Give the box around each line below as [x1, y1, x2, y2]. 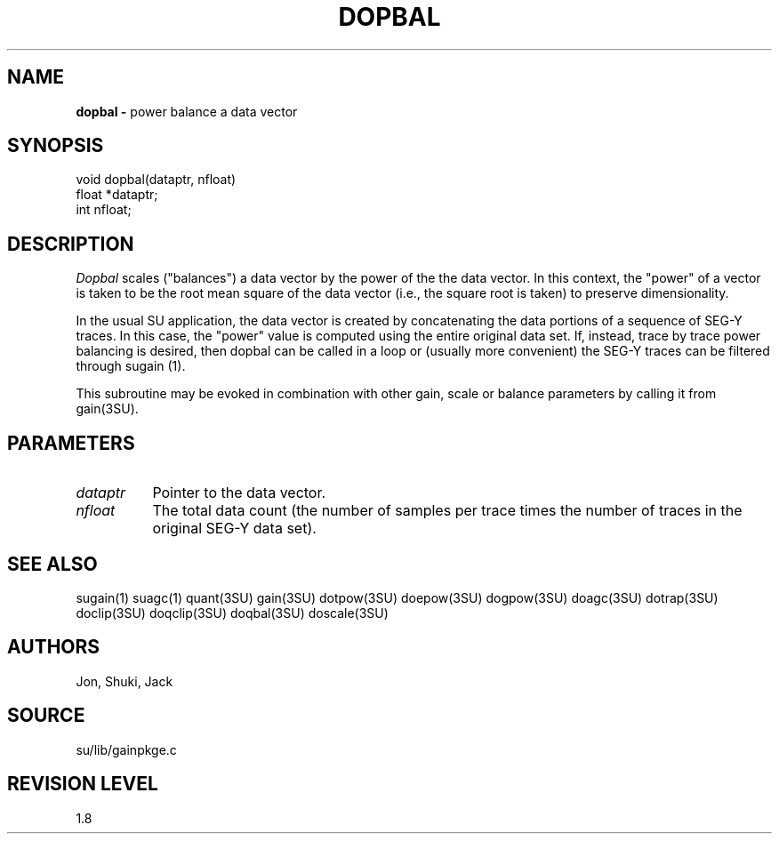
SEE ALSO [7, 552, 98, 575]
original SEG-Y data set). [152, 519, 317, 538]
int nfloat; [76, 202, 132, 218]
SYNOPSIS [7, 134, 104, 157]
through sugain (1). [76, 358, 186, 374]
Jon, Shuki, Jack [76, 673, 173, 689]
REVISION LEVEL [7, 773, 158, 796]
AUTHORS [7, 636, 100, 659]
